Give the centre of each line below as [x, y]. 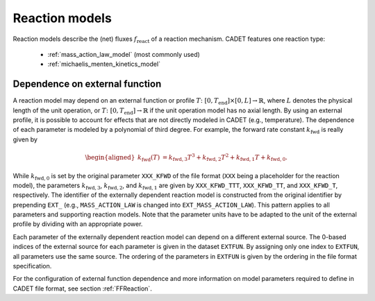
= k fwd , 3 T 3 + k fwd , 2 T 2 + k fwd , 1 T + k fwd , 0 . [225, 158]
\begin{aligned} [110, 157]
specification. [32, 266]
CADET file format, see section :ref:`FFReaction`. [82, 289]
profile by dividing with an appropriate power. [78, 224]
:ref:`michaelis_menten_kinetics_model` [104, 64]
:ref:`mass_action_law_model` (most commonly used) [124, 54]
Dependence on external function [87, 84]
